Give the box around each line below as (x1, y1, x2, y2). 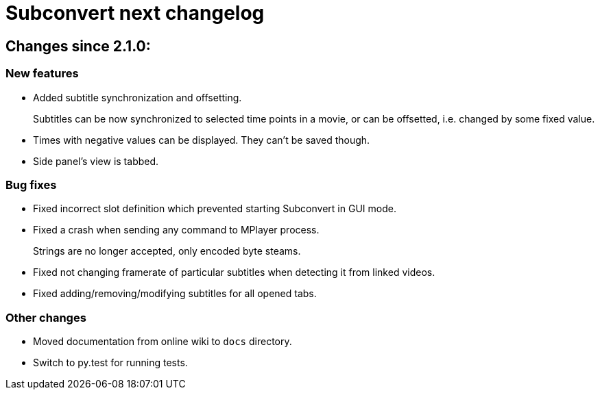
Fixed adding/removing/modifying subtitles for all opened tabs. (33, 288, 317, 300)
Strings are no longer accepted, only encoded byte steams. (33, 245, 301, 257)
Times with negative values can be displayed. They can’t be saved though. (33, 133, 370, 146)
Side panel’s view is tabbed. (33, 155, 159, 167)
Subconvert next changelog (5, 1, 265, 25)
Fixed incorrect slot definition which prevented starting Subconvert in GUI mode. (33, 203, 396, 215)
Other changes (5, 310, 86, 324)
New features (5, 66, 79, 81)
